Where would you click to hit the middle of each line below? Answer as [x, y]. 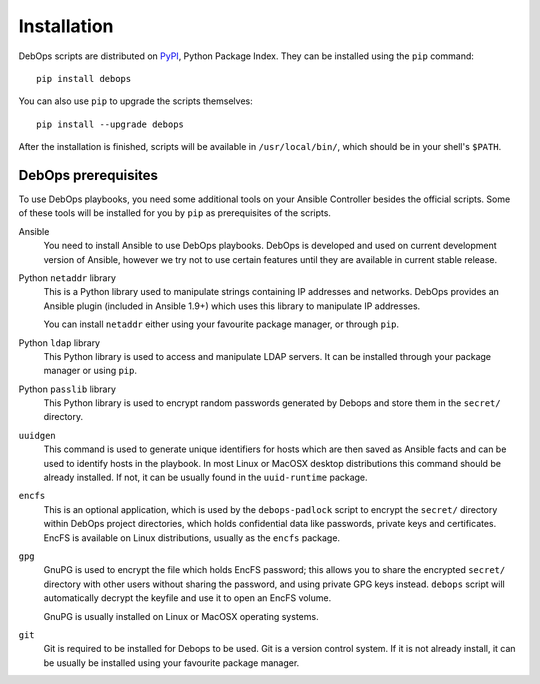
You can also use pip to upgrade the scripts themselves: [136, 101]
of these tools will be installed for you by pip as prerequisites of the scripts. [175, 213]
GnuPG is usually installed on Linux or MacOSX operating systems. [181, 616]
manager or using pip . [90, 371]
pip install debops [84, 78]
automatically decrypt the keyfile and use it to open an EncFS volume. [187, 598]
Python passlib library [67, 389]
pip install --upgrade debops [110, 124]
